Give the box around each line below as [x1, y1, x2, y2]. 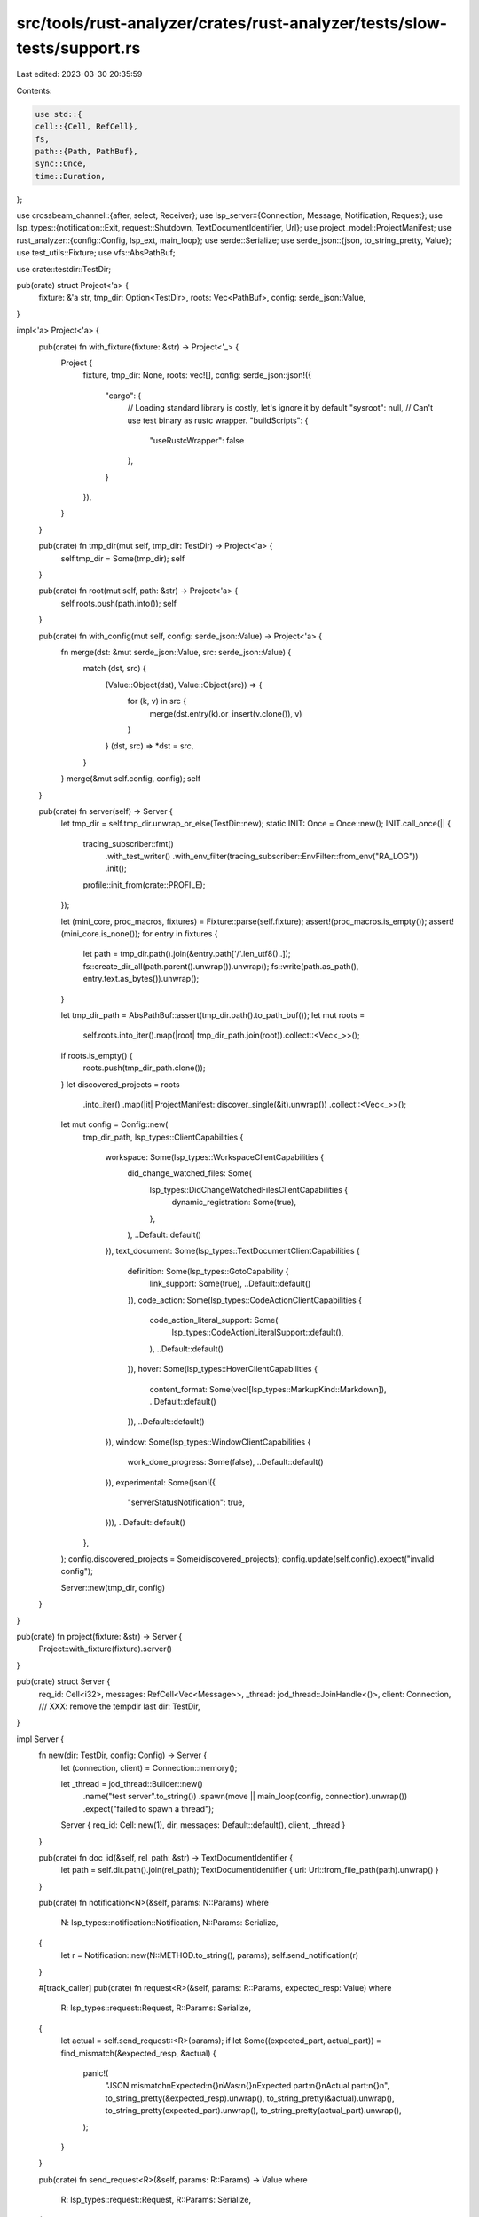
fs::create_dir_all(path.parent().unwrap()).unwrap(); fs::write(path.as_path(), [82, 960, 359, 971]
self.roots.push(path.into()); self [60, 598, 177, 608]
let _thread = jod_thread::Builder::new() [60, 1778, 203, 1789]
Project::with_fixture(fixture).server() [38, 1643, 173, 1654]
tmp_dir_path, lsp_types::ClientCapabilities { [82, 1132, 244, 1142]
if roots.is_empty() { [60, 1050, 133, 1061]
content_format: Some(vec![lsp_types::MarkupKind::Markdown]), [149, 1383, 387, 1394]
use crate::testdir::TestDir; [16, 263, 111, 274]
